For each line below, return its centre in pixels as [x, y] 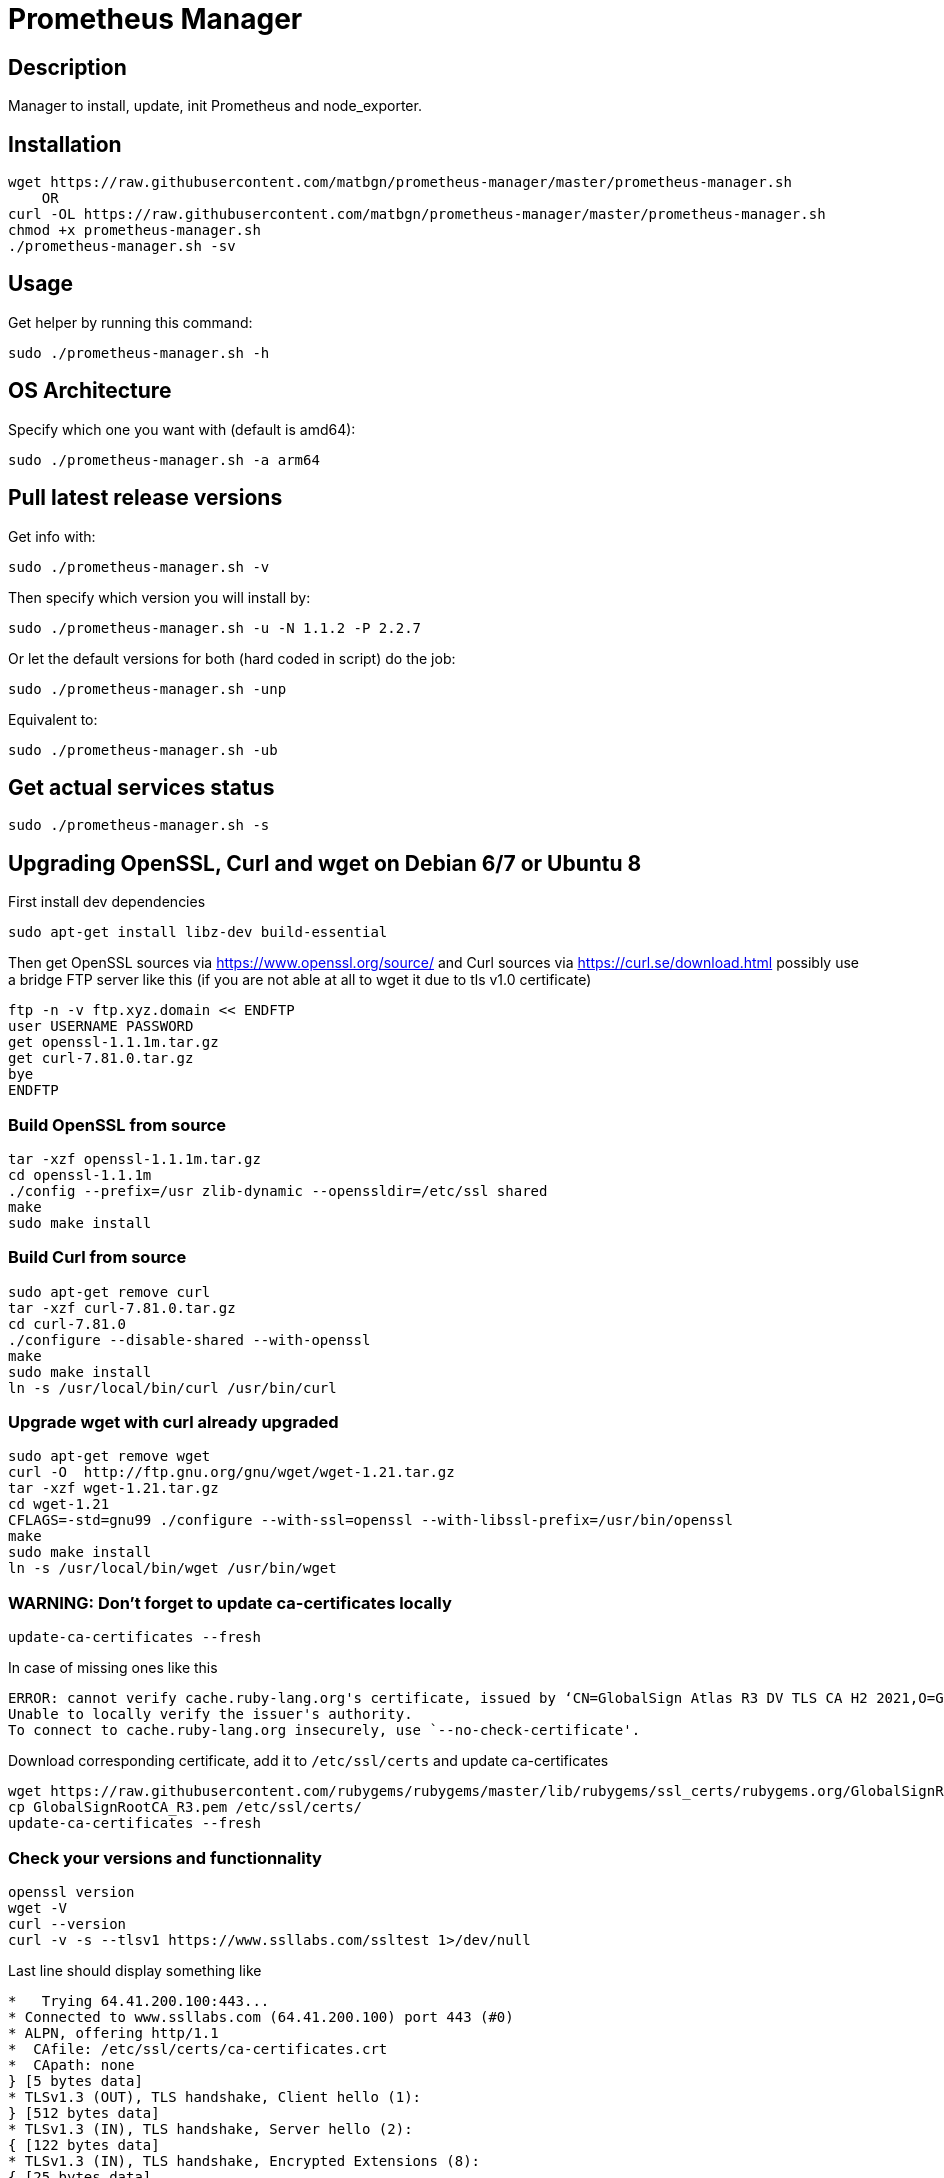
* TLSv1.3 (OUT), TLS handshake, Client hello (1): [215, 2096]
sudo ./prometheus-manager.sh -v [139, 566]
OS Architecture [90, 391]
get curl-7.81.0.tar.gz [101, 1058]
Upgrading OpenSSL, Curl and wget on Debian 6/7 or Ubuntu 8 [325, 863]
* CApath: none [71, 2064]
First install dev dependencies [107, 902]
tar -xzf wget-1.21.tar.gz [113, 1488]
